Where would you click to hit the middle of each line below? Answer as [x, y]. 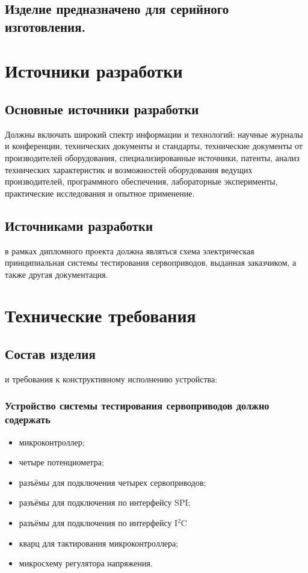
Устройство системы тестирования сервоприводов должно [137, 406]
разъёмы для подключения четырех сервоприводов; [112, 482]
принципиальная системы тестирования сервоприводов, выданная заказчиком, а [151, 262]
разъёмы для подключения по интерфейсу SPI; [105, 502]
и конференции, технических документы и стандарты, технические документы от [154, 146]
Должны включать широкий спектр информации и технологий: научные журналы [154, 134]
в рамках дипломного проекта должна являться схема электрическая [130, 250]
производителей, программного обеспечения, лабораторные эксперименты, [141, 181]
